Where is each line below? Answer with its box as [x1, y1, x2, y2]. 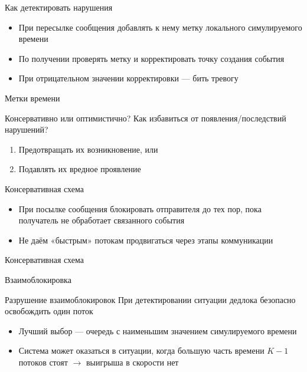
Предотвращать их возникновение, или [18, 143, 158, 155]
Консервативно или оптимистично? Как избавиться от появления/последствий [5, 111, 286, 124]
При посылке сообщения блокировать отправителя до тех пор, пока [18, 202, 262, 215]
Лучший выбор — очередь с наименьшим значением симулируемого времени [18, 324, 297, 337]
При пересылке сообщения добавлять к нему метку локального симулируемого [18, 21, 302, 33]
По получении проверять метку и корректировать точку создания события [18, 52, 285, 64]
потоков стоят [18, 355, 68, 368]
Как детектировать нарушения [5, 1, 113, 13]
